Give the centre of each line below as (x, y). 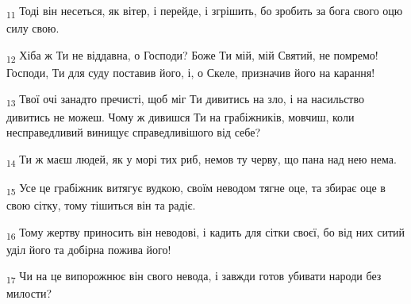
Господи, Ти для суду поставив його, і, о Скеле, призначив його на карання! (191, 72)
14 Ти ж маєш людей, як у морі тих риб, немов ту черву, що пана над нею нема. (202, 160)
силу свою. (33, 28)
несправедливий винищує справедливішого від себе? (133, 132)
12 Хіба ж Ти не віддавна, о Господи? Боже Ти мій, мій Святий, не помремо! (192, 56)
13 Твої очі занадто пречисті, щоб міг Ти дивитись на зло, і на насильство (185, 100)
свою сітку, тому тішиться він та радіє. (101, 205)
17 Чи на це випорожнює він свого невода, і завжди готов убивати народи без (194, 277)
